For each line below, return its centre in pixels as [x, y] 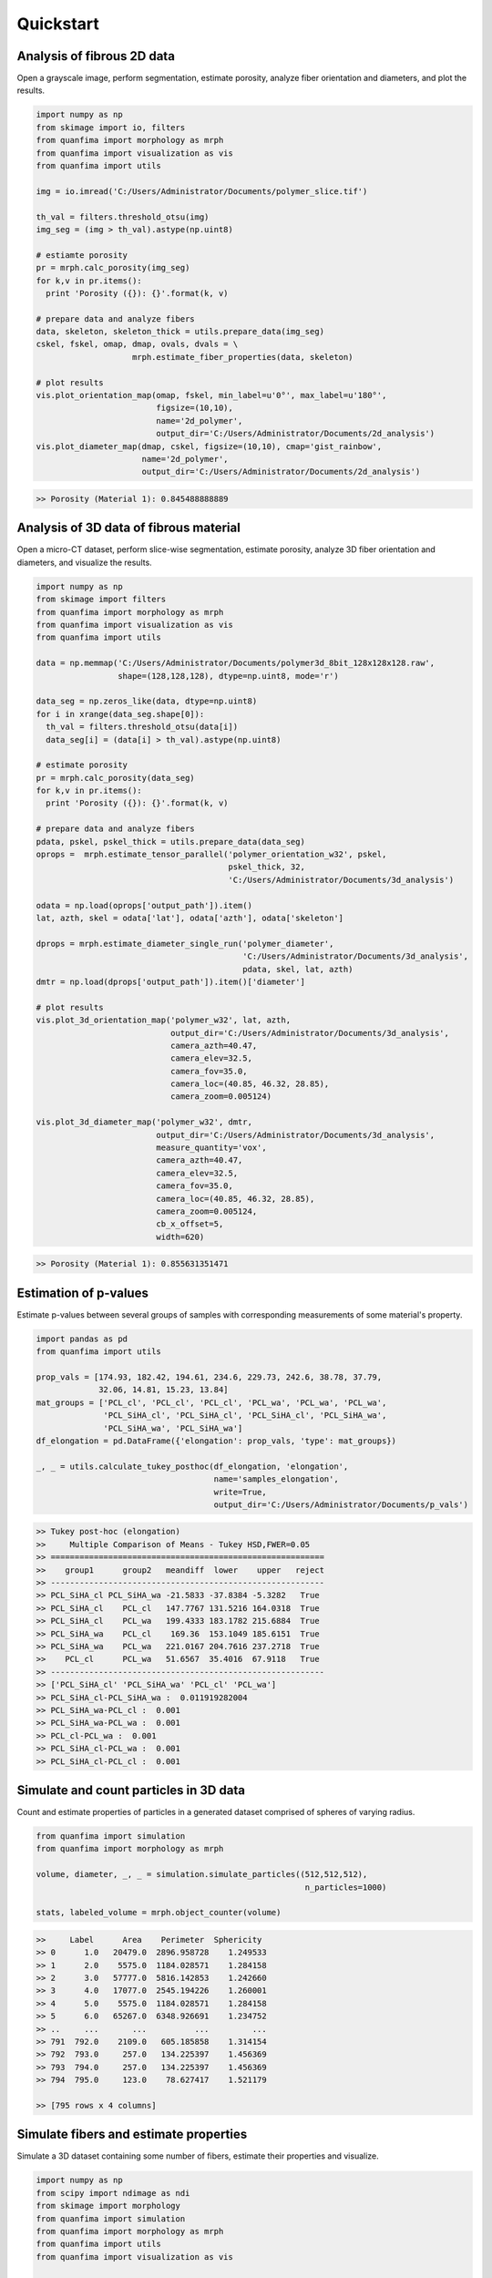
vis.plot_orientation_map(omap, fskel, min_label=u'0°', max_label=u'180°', [211, 395]
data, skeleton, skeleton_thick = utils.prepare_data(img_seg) [180, 332]
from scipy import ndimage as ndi [113, 2193]
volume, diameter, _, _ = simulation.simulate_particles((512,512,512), [202, 1874]
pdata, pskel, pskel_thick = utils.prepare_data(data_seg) [170, 841]
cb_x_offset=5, [190, 1224]
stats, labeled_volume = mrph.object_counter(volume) [159, 1913]
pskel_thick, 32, [266, 867]
